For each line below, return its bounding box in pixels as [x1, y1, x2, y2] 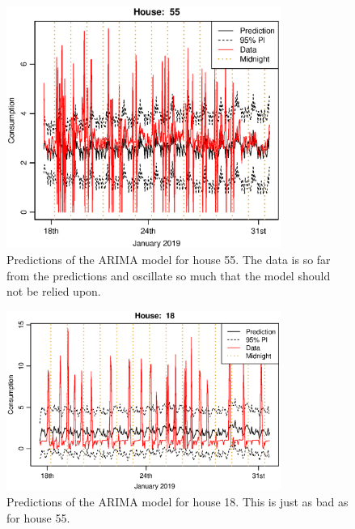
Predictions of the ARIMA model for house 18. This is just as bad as [6, 493, 349, 510]
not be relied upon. [6, 283, 101, 300]
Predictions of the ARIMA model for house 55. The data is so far [6, 251, 331, 268]
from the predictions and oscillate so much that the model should [6, 267, 331, 284]
